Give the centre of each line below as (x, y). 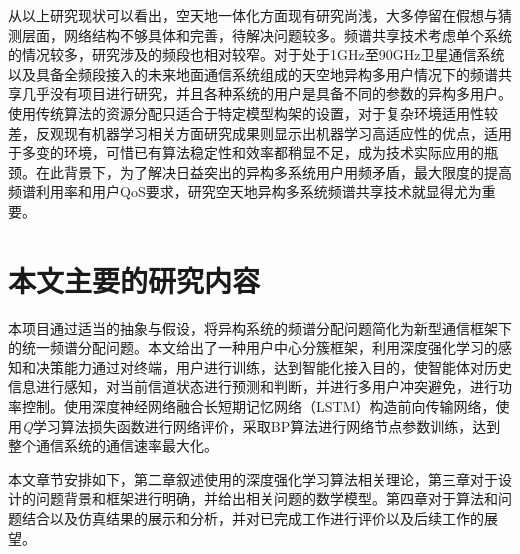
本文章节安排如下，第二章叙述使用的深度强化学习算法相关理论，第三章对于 (253, 478)
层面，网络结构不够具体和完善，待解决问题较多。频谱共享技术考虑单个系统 (266, 34)
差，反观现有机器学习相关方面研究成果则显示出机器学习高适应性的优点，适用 (260, 132)
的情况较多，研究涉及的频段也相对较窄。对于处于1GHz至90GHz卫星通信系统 (256, 54)
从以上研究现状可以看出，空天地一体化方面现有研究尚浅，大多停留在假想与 (253, 15)
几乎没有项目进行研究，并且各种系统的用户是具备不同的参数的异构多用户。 (266, 93)
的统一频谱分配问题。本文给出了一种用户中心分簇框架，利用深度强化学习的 (253, 347)
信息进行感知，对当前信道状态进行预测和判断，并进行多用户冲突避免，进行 (253, 386)
